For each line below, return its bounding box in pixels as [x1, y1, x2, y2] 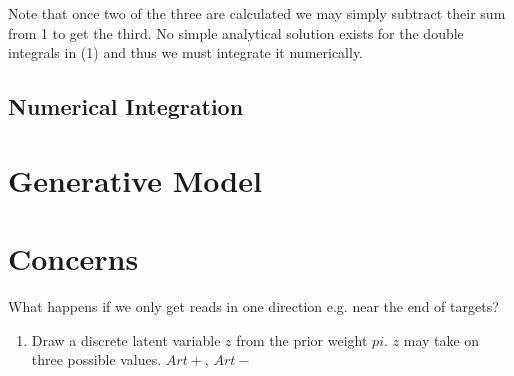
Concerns [8, 238, 139, 279]
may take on [403, 329, 480, 350]
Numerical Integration [8, 91, 244, 122]
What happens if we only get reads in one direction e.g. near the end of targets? [8, 296, 499, 317]
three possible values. [31, 349, 162, 370]
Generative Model [8, 159, 262, 200]
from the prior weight [236, 329, 368, 350]
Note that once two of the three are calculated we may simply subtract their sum [8, 3, 506, 23]
